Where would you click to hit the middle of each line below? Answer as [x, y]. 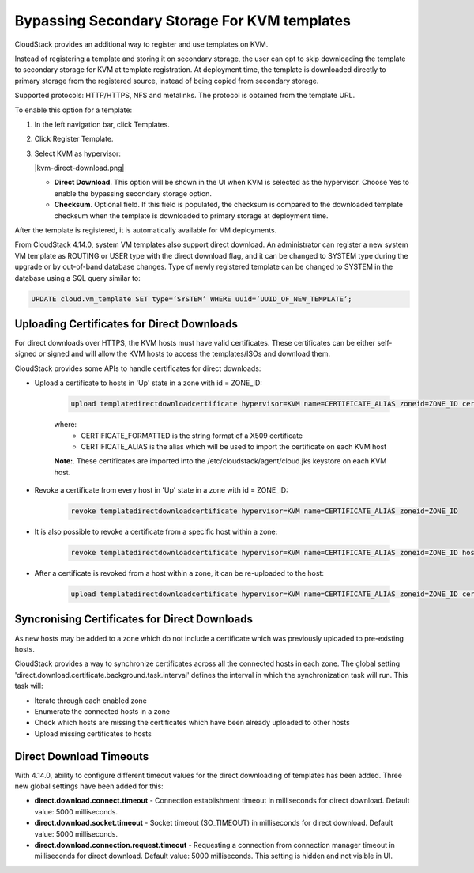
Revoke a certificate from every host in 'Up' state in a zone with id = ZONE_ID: [161, 490]
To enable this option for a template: [73, 110]
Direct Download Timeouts [82, 756]
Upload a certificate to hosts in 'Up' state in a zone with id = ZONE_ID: [148, 383]
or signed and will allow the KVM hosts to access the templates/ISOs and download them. [184, 354]
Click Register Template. [74, 139]
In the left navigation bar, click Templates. [102, 124]
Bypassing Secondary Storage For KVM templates [182, 21]
